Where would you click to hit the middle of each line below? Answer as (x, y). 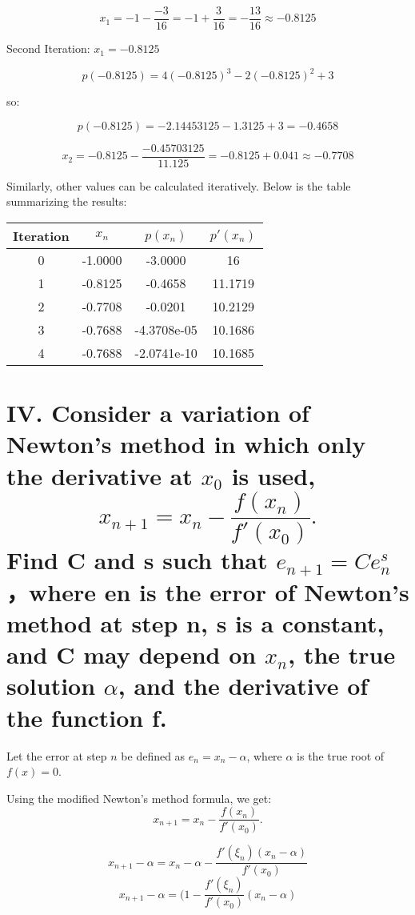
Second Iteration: (48, 48)
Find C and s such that (137, 559)
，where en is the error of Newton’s (208, 591)
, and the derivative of (243, 686)
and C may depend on (132, 654)
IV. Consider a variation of (158, 413)
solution (51, 686)
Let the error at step (57, 755)
